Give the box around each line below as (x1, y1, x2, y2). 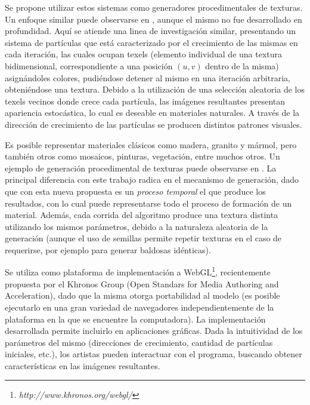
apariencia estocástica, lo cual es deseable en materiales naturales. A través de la (5, 106, 300, 119)
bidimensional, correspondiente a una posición (5, 59, 173, 72)
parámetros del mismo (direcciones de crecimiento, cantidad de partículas (5, 336, 273, 348)
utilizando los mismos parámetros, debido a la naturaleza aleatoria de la (5, 220, 268, 232)
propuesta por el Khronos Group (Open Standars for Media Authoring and (5, 277, 279, 290)
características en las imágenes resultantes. (5, 359, 160, 372)
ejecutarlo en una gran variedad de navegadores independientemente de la (5, 300, 274, 313)
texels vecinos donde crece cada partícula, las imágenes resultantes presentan (5, 94, 286, 107)
